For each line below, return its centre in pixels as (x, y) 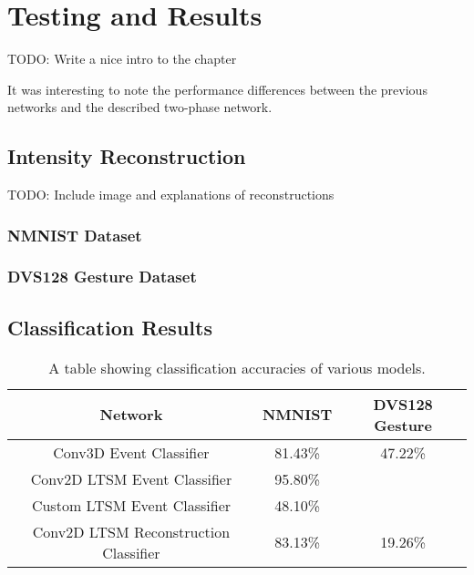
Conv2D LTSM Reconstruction (131, 531)
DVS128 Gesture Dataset (102, 277)
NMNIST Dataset (75, 235)
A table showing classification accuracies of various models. (237, 367)
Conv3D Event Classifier (131, 452)
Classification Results (110, 327)
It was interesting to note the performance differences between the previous (217, 89)
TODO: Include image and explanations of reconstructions (171, 195)
